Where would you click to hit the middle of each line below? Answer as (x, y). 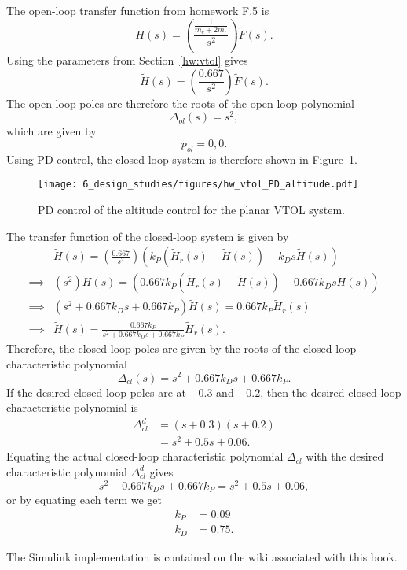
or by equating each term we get (84, 500)
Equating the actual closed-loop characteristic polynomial (145, 456)
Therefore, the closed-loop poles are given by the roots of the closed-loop (181, 348)
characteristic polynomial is (72, 407)
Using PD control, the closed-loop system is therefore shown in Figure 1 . (182, 159)
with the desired (345, 456)
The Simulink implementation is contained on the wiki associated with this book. (202, 556)
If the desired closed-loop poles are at (96, 392)
